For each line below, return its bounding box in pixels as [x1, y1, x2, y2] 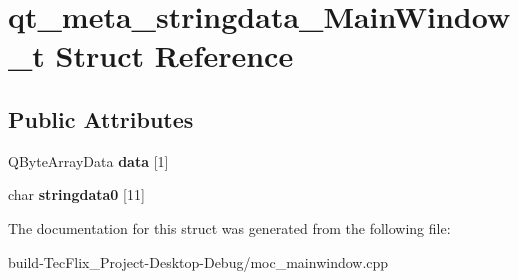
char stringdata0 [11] [8, 184, 145, 205]
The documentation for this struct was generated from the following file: [8, 217, 451, 238]
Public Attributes [8, 103, 194, 134]
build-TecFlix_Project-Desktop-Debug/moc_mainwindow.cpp [8, 251, 389, 272]
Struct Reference [55, 35, 294, 76]
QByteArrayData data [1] [8, 150, 169, 171]
